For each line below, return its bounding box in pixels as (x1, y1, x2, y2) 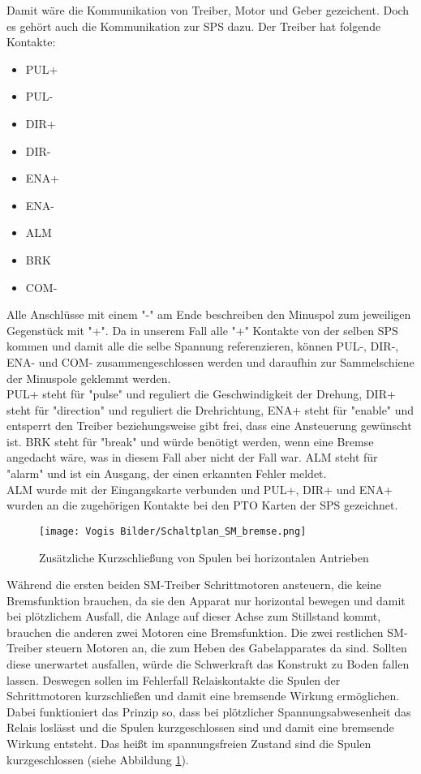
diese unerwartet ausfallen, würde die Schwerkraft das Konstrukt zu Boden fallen (6, 656, 410, 673)
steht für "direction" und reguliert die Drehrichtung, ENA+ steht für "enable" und (6, 401, 415, 418)
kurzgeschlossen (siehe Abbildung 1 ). (6, 750, 189, 768)
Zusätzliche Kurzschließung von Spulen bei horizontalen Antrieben (39, 548, 369, 565)
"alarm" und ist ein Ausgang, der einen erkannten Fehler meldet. (6, 465, 327, 482)
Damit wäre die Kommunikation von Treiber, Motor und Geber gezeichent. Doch (6, 2, 410, 18)
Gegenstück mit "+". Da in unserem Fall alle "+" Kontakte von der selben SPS (6, 321, 398, 338)
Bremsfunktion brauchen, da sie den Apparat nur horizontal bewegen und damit (6, 591, 406, 608)
